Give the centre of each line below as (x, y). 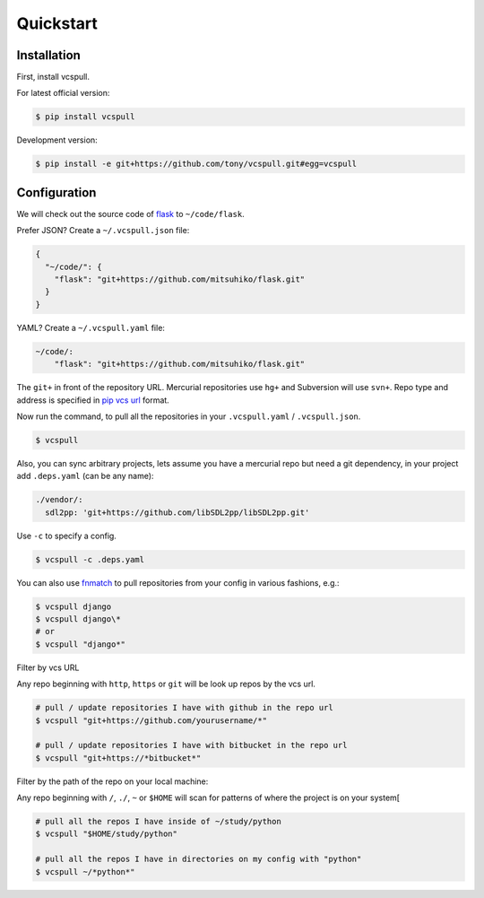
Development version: (57, 140)
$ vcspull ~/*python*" (85, 872)
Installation (48, 55)
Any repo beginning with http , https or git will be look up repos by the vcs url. (166, 684)
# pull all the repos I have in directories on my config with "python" (199, 859)
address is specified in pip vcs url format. (93, 400)
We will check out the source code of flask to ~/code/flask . (131, 214)
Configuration (56, 192)
